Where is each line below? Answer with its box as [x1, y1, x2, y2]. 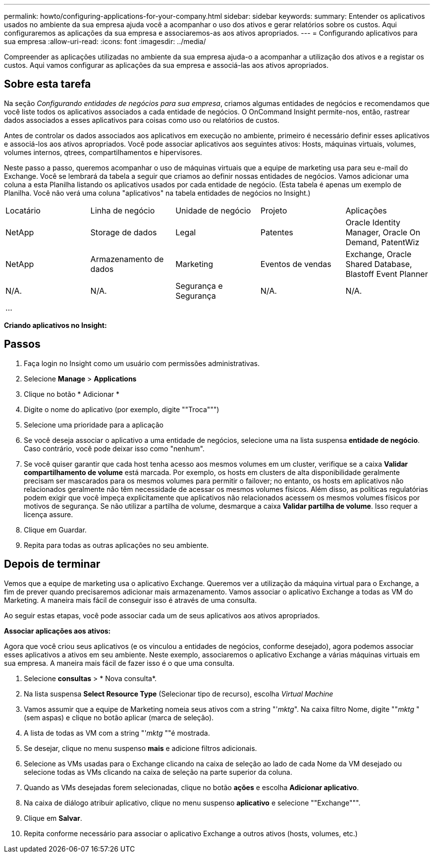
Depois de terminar [4, 558, 101, 571]
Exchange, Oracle [345, 249, 412, 259]
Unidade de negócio [175, 205, 251, 215]
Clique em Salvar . [24, 813, 82, 822]
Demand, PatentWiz [345, 237, 420, 247]
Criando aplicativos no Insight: [4, 321, 107, 329]
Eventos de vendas [260, 259, 331, 269]
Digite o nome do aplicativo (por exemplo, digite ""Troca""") [24, 405, 219, 414]
